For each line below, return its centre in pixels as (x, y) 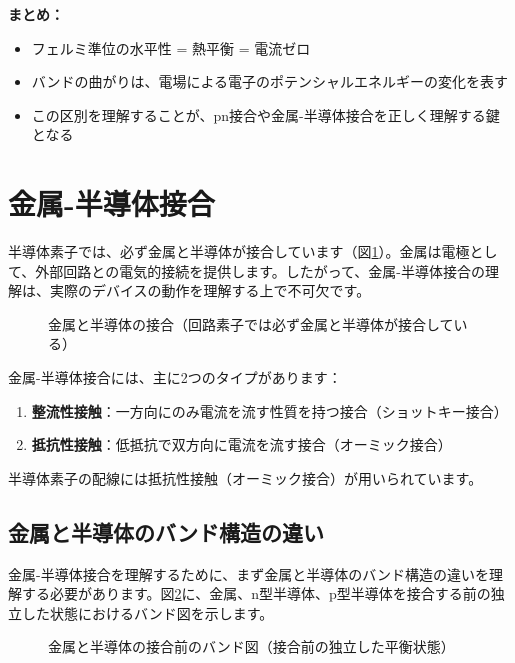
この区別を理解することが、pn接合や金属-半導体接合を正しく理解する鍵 (265, 114)
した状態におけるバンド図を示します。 (147, 612)
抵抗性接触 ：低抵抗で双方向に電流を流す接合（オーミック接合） (241, 444)
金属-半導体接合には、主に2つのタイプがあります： (175, 377)
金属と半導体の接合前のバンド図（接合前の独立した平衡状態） (251, 646)
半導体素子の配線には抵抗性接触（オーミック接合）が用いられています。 (245, 477)
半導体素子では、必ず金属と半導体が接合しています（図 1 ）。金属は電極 (239, 251)
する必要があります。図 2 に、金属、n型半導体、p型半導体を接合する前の (256, 593)
